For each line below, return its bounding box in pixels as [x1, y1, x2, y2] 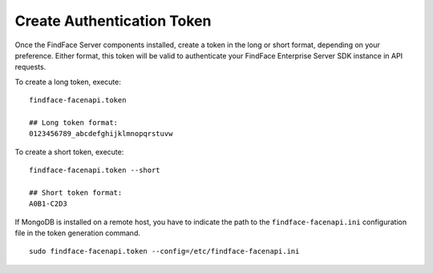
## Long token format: [29, 118, 119, 127]
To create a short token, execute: [14, 147, 124, 156]
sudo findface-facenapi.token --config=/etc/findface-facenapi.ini [29, 247, 300, 256]
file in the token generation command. [14, 228, 140, 238]
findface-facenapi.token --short [29, 166, 160, 175]
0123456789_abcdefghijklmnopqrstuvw [29, 129, 173, 139]
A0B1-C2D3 [29, 199, 67, 208]
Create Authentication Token [14, 12, 212, 30]
